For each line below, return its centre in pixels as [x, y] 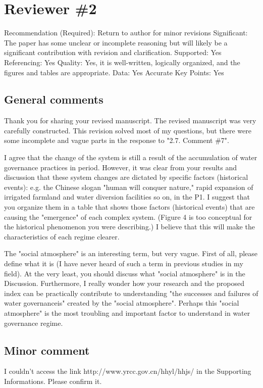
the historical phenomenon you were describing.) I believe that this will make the [129, 227]
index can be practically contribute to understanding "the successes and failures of [131, 293]
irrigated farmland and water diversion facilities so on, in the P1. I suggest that [127, 197]
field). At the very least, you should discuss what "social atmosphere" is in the [125, 273]
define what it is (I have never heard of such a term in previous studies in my [124, 263]
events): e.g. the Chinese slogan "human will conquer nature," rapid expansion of [129, 187]
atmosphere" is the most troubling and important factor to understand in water [127, 312]
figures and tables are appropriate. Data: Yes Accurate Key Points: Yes [114, 72]
